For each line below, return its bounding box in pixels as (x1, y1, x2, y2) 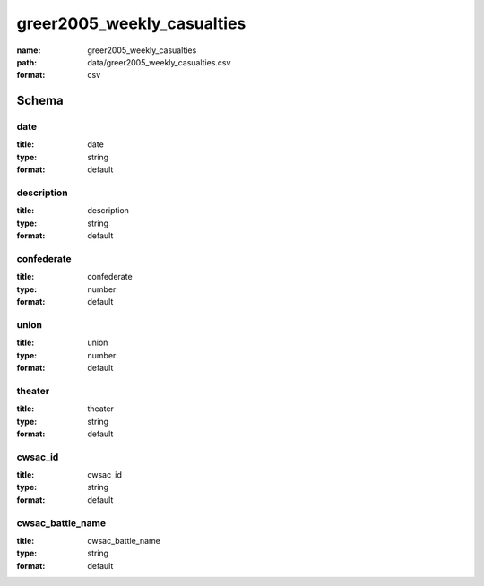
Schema (16, 93, 65, 108)
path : (16, 56, 38, 67)
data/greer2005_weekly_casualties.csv (87, 56, 231, 67)
